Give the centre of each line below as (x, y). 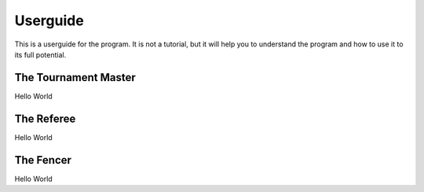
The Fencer (43, 160)
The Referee (45, 118)
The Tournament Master (75, 78)
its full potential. (40, 54)
